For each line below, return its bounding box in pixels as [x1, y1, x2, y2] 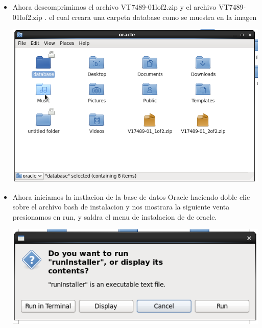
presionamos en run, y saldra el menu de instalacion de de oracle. [12, 211, 217, 222]
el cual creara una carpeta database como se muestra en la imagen [49, 11, 257, 22]
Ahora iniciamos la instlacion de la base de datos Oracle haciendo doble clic [12, 191, 250, 202]
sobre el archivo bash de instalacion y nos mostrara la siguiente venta [12, 201, 230, 212]
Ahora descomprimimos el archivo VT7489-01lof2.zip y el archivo [12, 2, 217, 12]
